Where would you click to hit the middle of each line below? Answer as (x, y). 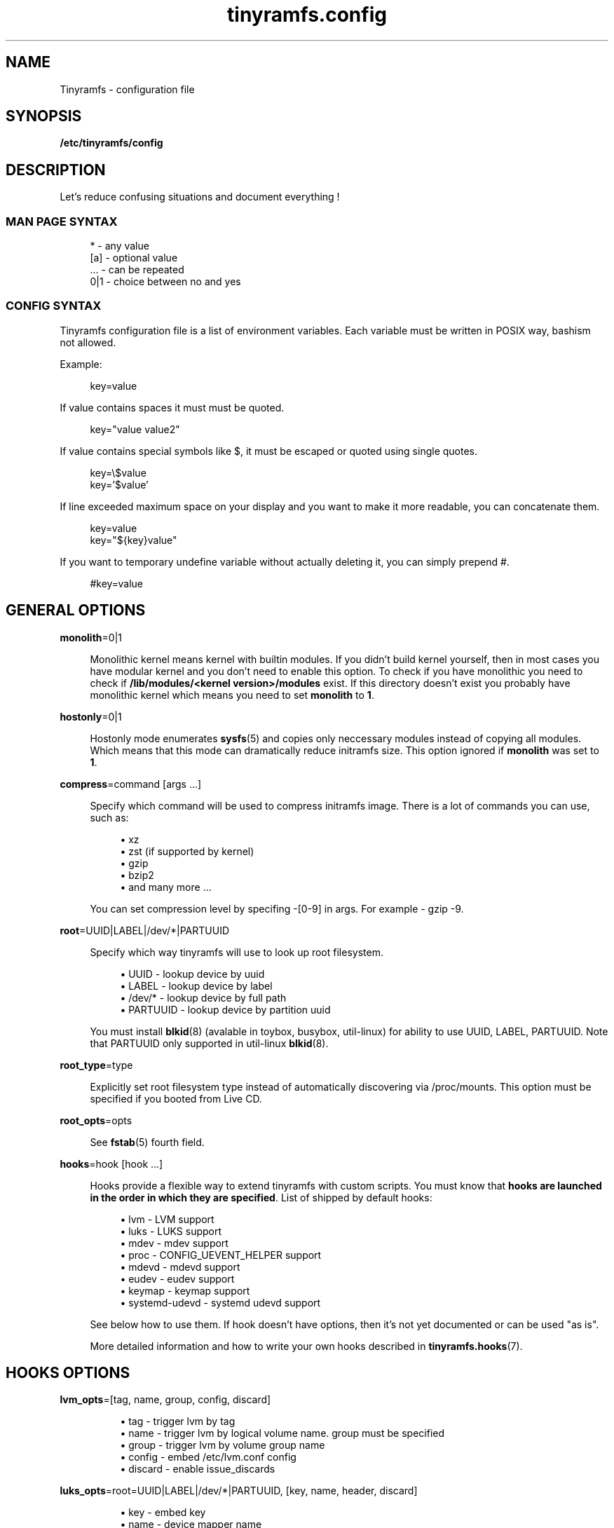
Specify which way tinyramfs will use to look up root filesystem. (237, 952)
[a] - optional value (134, 258)
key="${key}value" (134, 540)
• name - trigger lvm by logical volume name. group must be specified (282, 1433)
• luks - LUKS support (171, 1231)
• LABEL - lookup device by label (196, 985)
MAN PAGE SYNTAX (62, 221)
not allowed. (88, 342)
